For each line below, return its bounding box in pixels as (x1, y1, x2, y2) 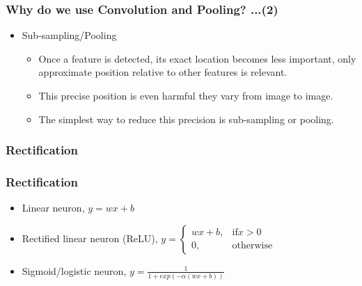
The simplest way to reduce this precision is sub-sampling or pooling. (38, 111, 334, 126)
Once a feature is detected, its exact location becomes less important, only (38, 51, 356, 65)
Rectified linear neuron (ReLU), (22, 230, 158, 245)
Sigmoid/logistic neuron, (22, 263, 127, 278)
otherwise (232, 241, 273, 251)
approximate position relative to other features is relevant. (38, 65, 288, 79)
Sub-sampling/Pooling (22, 28, 117, 42)
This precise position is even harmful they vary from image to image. (38, 88, 333, 102)
